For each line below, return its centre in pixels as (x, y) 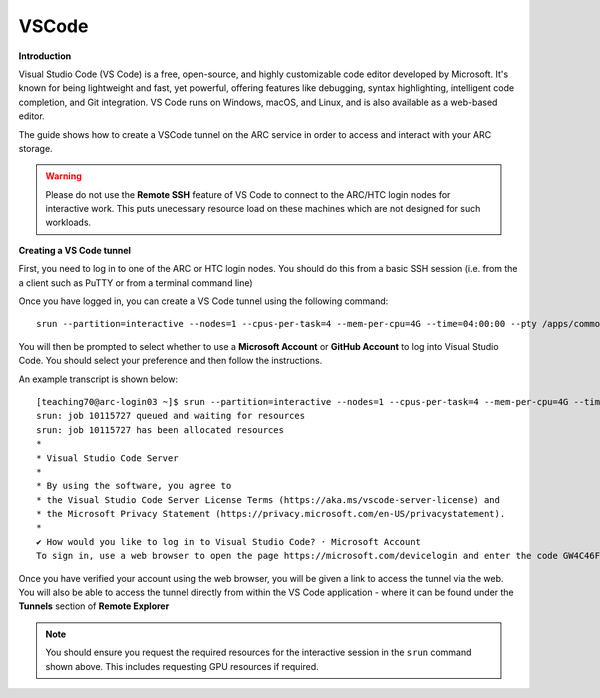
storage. (36, 148)
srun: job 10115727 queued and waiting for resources (170, 416)
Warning (63, 176)
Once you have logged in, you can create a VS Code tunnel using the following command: (203, 301)
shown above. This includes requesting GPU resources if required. (182, 666)
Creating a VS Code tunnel (75, 250)
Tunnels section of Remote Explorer (94, 606)
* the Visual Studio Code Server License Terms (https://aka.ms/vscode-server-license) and (268, 499)
